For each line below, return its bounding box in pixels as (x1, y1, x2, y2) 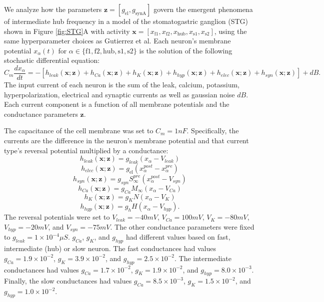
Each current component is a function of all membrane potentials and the (4, 99, 229, 109)
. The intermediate (174, 253, 231, 263)
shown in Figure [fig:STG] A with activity (4, 25, 130, 36)
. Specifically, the (186, 125, 239, 136)
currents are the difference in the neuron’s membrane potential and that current (4, 135, 249, 145)
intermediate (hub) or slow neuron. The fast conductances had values (4, 243, 216, 254)
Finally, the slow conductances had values (4, 276, 132, 286)
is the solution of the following (139, 45, 232, 55)
